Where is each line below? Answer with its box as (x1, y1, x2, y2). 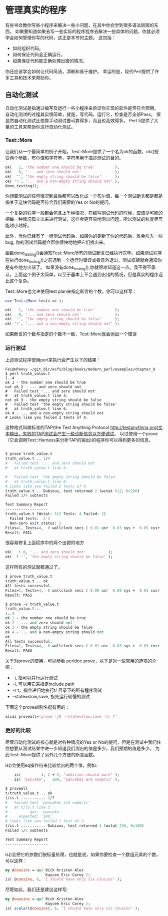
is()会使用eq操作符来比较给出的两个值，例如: (5, 762, 97, 768)
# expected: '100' (5, 814, 52, 819)
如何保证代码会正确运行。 (12, 51, 65, 58)
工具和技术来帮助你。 (9, 75, 53, 81)
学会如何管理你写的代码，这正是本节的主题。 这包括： (5, 35, 116, 41)
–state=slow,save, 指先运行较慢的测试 (12, 694, 90, 700)
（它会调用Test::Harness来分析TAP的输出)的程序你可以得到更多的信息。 (5, 437, 153, 443)
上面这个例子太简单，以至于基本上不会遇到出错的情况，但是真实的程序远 (13, 271, 163, 277)
